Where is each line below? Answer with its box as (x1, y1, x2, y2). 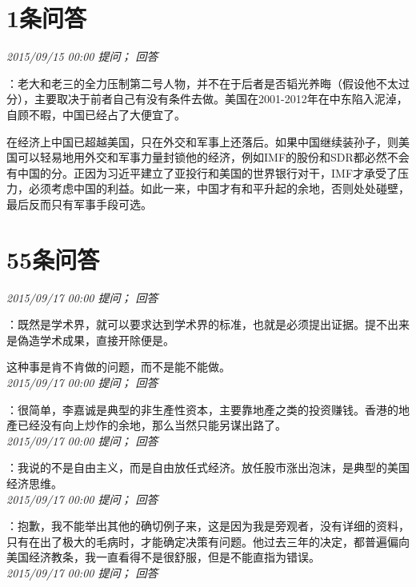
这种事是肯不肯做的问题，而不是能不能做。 (6, 358, 230, 375)
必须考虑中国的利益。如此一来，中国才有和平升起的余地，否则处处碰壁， (28, 180, 410, 197)
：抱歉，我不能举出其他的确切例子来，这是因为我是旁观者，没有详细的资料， (6, 517, 410, 534)
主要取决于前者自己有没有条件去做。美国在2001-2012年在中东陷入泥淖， (34, 90, 408, 107)
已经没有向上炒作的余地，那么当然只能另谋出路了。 (17, 417, 286, 433)
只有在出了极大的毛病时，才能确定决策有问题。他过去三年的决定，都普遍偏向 (6, 533, 410, 549)
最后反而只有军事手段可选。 (6, 195, 152, 212)
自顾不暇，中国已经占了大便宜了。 (6, 106, 186, 122)
